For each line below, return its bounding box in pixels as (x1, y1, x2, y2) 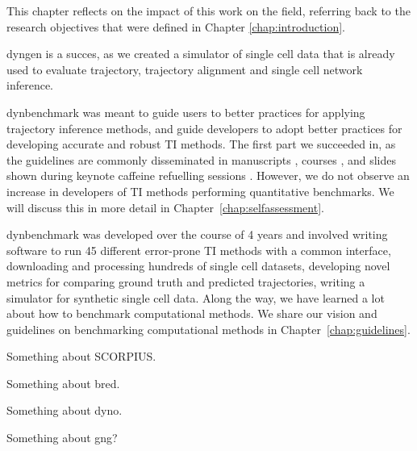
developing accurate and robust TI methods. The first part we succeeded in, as (6, 136, 396, 152)
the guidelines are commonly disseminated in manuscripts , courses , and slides (6, 151, 397, 168)
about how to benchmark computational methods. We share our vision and (6, 305, 377, 322)
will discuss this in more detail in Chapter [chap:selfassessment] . (6, 198, 324, 215)
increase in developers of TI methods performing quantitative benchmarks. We (6, 182, 394, 199)
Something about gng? (6, 429, 118, 446)
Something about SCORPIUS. (6, 348, 156, 365)
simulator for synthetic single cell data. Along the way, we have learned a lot (6, 289, 385, 306)
